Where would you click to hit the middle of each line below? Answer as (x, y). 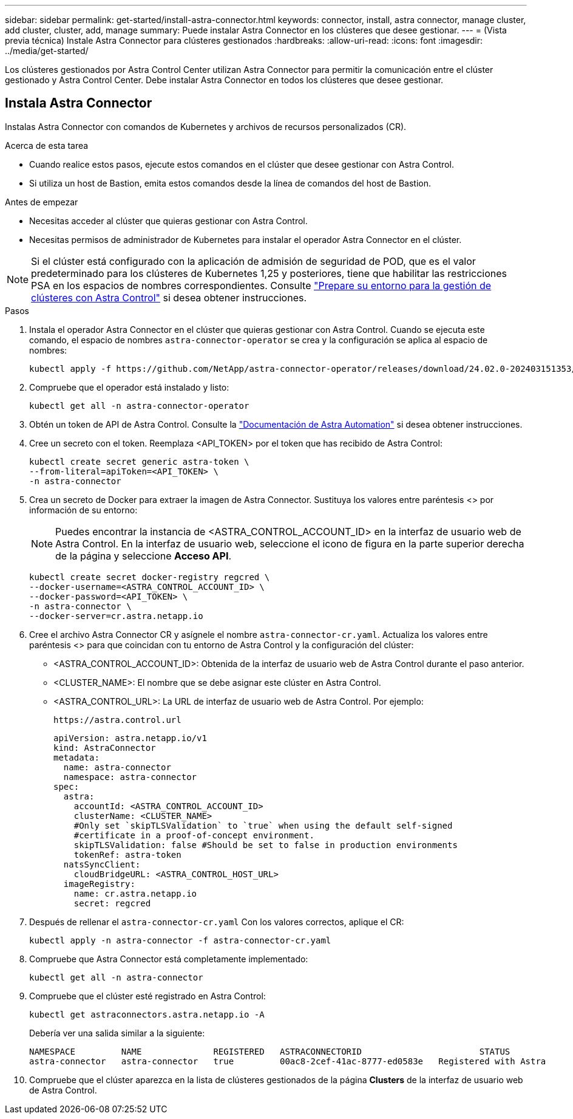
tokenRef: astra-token (127, 854)
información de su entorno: (83, 510)
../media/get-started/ (47, 51)
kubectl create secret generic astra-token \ (139, 461)
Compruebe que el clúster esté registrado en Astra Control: (147, 996)
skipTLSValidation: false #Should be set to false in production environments (266, 845)
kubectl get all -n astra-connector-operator (139, 406)
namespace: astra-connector (130, 777)
